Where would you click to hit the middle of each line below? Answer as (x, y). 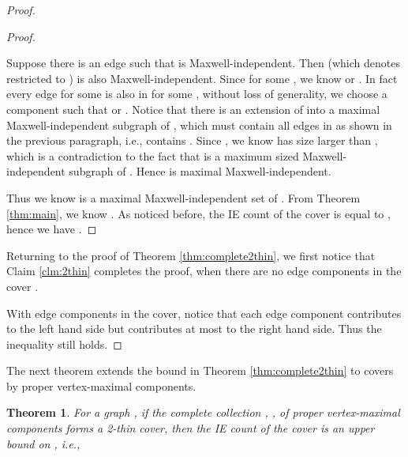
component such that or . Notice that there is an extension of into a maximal (193, 109)
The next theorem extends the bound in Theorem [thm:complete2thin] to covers (200, 370)
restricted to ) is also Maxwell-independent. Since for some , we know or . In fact (202, 78)
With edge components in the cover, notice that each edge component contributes (204, 313)
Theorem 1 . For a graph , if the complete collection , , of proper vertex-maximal (203, 412)
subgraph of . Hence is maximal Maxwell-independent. (200, 171)
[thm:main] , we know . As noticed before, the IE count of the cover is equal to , (198, 213)
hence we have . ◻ (52, 229)
